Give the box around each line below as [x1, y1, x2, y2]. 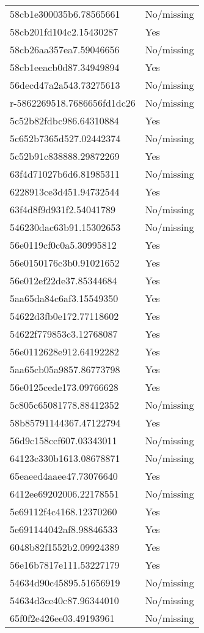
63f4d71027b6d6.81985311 [10, 167, 120, 181]
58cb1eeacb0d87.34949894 [10, 60, 120, 74]
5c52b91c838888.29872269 [10, 149, 120, 163]
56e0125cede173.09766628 [10, 380, 118, 394]
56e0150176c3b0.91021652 [10, 256, 120, 270]
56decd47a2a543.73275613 [10, 78, 120, 92]
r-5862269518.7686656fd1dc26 [10, 96, 136, 110]
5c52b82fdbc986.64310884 [10, 113, 119, 127]
